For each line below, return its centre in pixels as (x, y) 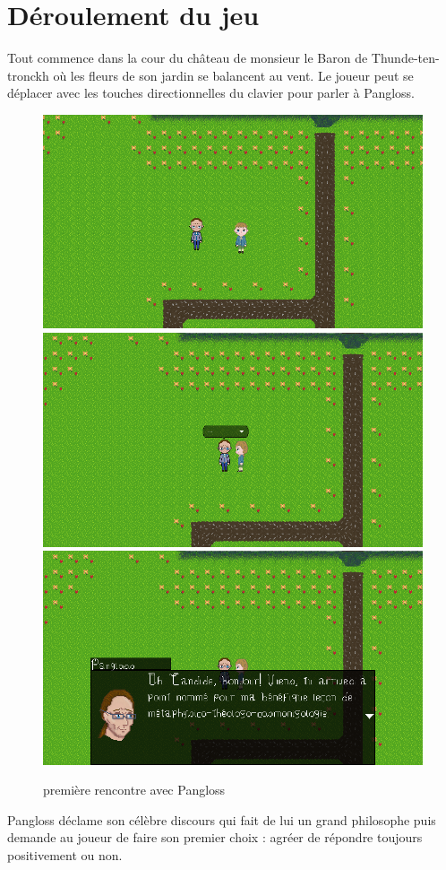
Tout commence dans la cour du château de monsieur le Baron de (188, 58)
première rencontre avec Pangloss (134, 790)
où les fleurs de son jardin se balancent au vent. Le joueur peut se (233, 75)
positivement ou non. (65, 854)
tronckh (28, 75)
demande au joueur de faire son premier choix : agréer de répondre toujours (215, 837)
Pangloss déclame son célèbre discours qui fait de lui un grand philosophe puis (222, 819)
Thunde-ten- (405, 58)
